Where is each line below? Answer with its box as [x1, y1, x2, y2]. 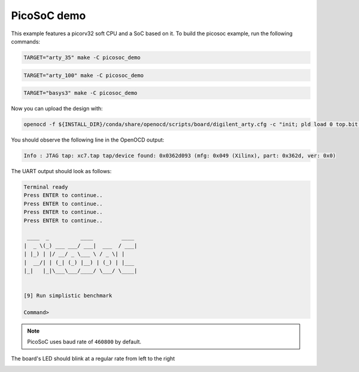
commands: [11, 38, 41, 45]
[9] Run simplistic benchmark [23, 293, 112, 299]
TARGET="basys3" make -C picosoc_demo [23, 90, 138, 97]
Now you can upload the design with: [11, 105, 103, 112]
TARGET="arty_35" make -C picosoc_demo [23, 54, 141, 61]
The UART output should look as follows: [11, 168, 112, 174]
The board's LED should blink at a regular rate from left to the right [11, 355, 175, 362]
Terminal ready [23, 183, 68, 190]
